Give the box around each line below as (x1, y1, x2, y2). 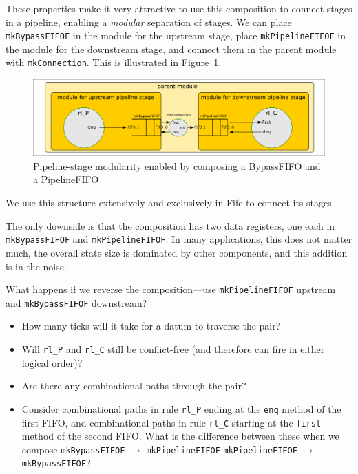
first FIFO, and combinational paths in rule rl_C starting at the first (21, 415, 322, 429)
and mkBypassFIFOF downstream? (6, 295, 147, 310)
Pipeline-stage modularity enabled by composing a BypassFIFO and (33, 158, 321, 173)
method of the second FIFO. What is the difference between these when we (21, 429, 339, 443)
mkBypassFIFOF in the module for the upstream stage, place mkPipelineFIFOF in (6, 28, 346, 43)
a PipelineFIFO (33, 172, 99, 186)
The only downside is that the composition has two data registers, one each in (6, 218, 335, 233)
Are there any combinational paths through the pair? (21, 378, 246, 393)
